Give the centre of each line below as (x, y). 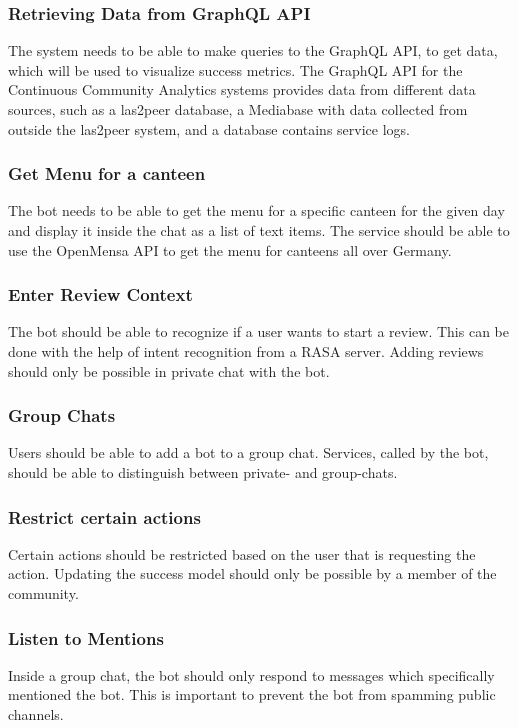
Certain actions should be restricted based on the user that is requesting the (242, 553)
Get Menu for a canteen (107, 173)
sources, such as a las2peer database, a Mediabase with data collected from (238, 109)
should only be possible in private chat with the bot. (169, 370)
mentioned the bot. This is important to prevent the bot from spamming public (252, 694)
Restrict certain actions (104, 516)
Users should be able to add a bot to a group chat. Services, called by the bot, (248, 452)
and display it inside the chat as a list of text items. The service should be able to (259, 230)
